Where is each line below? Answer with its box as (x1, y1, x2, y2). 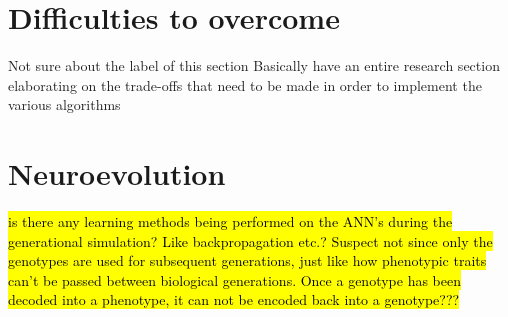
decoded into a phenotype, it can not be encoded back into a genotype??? (8, 289, 460, 310)
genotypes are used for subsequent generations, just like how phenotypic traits (8, 250, 487, 271)
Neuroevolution (8, 153, 226, 194)
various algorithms (8, 94, 121, 115)
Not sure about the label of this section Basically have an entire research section (8, 55, 500, 76)
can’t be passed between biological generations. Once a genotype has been (8, 269, 461, 290)
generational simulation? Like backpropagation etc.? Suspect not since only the (8, 230, 493, 251)
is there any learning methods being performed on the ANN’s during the (8, 211, 453, 232)
